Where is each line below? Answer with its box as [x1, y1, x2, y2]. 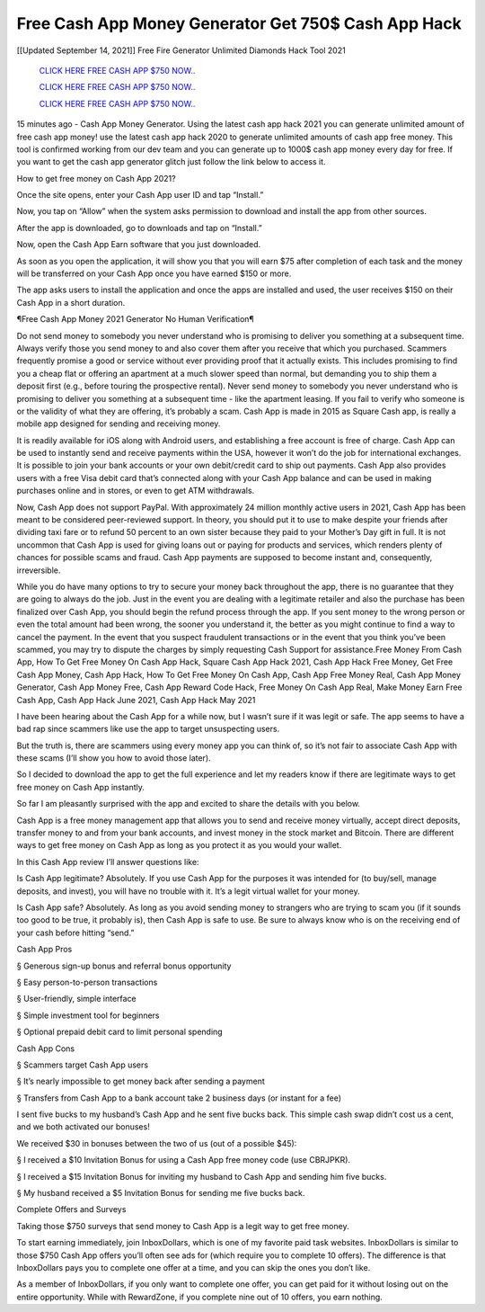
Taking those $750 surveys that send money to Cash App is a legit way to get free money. [16, 1220, 349, 1231]
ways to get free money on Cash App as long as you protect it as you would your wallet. [16, 840, 342, 851]
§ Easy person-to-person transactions [16, 977, 158, 987]
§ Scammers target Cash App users [16, 1059, 148, 1070]
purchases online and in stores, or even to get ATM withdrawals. [16, 486, 255, 496]
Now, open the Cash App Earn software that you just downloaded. [16, 239, 261, 250]
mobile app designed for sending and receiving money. [16, 418, 221, 429]
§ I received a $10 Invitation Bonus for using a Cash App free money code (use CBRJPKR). [16, 1155, 350, 1165]
